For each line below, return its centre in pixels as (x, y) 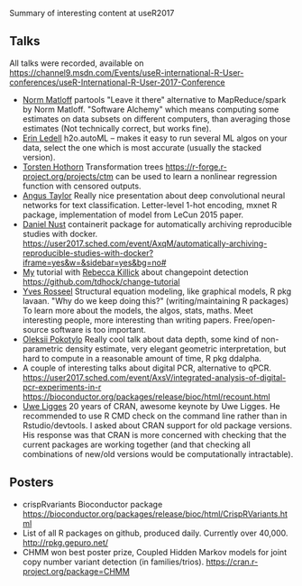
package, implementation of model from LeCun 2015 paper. (133, 215)
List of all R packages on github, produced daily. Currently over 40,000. (155, 533)
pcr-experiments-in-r (62, 387)
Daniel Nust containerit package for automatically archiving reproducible (157, 224)
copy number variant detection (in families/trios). (113, 562)
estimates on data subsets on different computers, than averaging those (156, 119)
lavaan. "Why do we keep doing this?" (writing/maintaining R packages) (156, 300)
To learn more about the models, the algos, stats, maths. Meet (137, 310)
